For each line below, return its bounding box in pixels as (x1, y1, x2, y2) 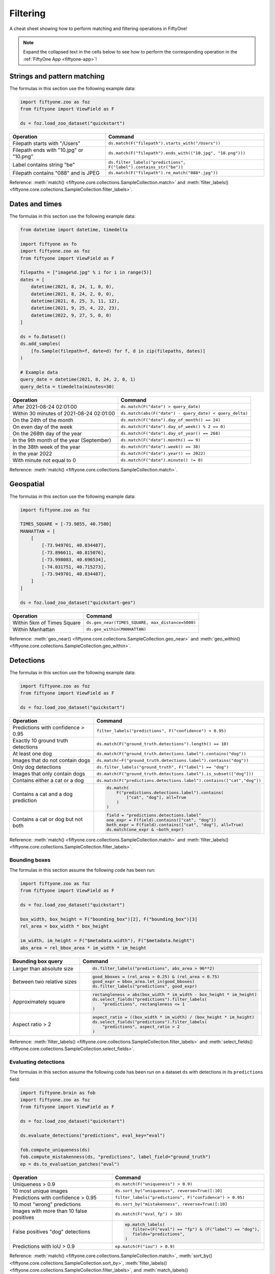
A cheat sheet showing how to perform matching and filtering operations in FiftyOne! (9, 25, 188, 32)
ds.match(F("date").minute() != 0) (120, 458, 203, 463)
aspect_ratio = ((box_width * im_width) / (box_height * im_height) (92, 1014, 255, 1020)
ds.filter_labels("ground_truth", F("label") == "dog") (96, 764, 229, 769)
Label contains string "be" (12, 161, 75, 168)
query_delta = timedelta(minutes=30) (20, 384, 115, 389)
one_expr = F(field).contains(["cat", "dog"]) (106, 817, 216, 822)
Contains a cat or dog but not (12, 815, 83, 822)
